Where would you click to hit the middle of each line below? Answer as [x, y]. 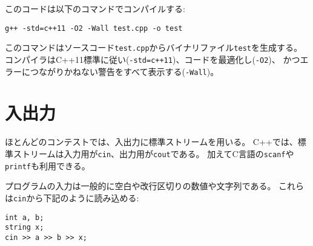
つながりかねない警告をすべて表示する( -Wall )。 [124, 71]
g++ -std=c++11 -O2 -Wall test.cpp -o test [94, 28]
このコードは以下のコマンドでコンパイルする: [95, 8]
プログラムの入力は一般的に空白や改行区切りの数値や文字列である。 [140, 186]
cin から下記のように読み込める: [76, 197]
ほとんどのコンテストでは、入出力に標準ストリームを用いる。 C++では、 [151, 142]
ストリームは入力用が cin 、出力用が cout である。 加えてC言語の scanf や [153, 153]
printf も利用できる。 [48, 165]
